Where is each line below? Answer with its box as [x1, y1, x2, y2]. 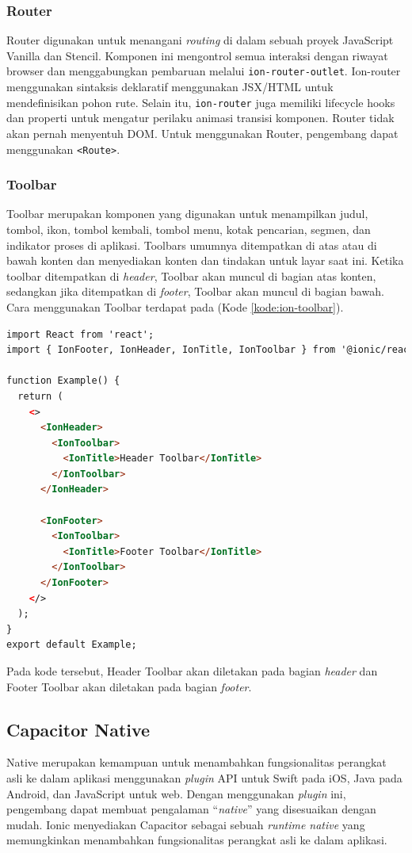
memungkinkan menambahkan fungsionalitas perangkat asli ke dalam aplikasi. [6, 832, 387, 848]
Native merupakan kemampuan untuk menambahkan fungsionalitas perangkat [6, 754, 387, 771]
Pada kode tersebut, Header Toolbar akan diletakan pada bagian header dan [6, 663, 378, 679]
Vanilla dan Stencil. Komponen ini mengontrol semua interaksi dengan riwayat [6, 47, 388, 63]
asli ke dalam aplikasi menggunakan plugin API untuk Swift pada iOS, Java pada [6, 769, 402, 786]
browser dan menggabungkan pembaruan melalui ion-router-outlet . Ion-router [6, 63, 401, 79]
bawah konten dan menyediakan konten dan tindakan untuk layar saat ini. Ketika [6, 252, 404, 269]
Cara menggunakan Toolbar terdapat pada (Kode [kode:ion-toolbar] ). [6, 298, 344, 315]
